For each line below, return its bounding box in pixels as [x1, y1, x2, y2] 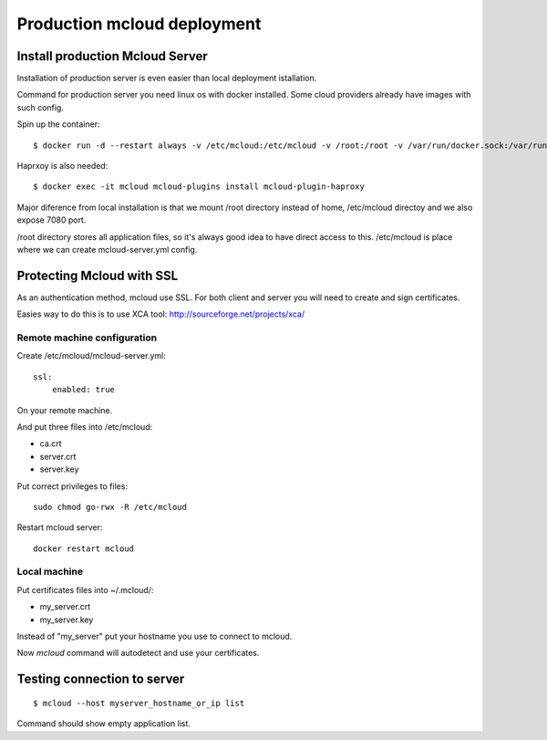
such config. [16, 101, 64, 113]
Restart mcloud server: [16, 522, 103, 533]
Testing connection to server [16, 672, 185, 687]
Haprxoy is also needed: [16, 161, 108, 172]
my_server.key [39, 614, 94, 625]
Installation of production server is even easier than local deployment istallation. [16, 73, 317, 84]
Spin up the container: [16, 119, 100, 130]
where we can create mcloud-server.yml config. [16, 244, 198, 255]
